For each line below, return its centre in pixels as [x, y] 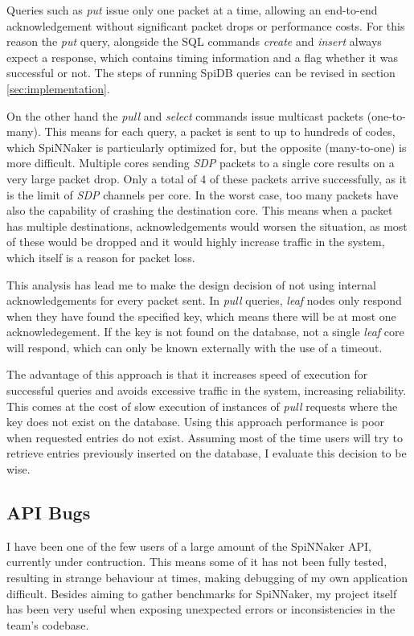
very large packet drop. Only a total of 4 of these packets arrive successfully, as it [207, 178]
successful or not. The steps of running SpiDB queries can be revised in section [201, 73]
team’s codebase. [48, 624]
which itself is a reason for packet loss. [101, 257]
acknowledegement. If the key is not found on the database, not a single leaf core [205, 332]
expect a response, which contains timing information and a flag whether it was [202, 57]
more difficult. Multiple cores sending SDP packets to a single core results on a [201, 163]
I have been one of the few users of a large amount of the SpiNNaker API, [189, 546]
